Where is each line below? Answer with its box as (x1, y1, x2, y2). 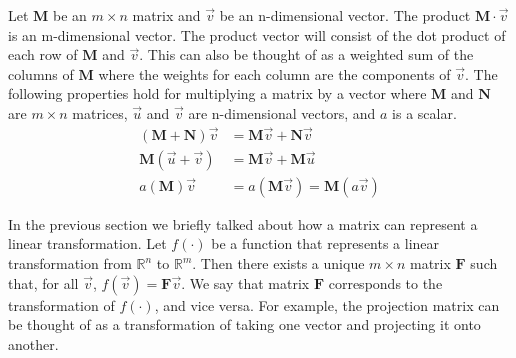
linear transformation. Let (8, 233, 167, 254)
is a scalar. (392, 102, 457, 123)
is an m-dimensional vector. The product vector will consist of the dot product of (8, 24, 506, 45)
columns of (8, 63, 74, 84)
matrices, (72, 102, 128, 123)
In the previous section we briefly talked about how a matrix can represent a (8, 213, 478, 234)
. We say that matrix (181, 272, 310, 293)
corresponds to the (328, 272, 443, 293)
